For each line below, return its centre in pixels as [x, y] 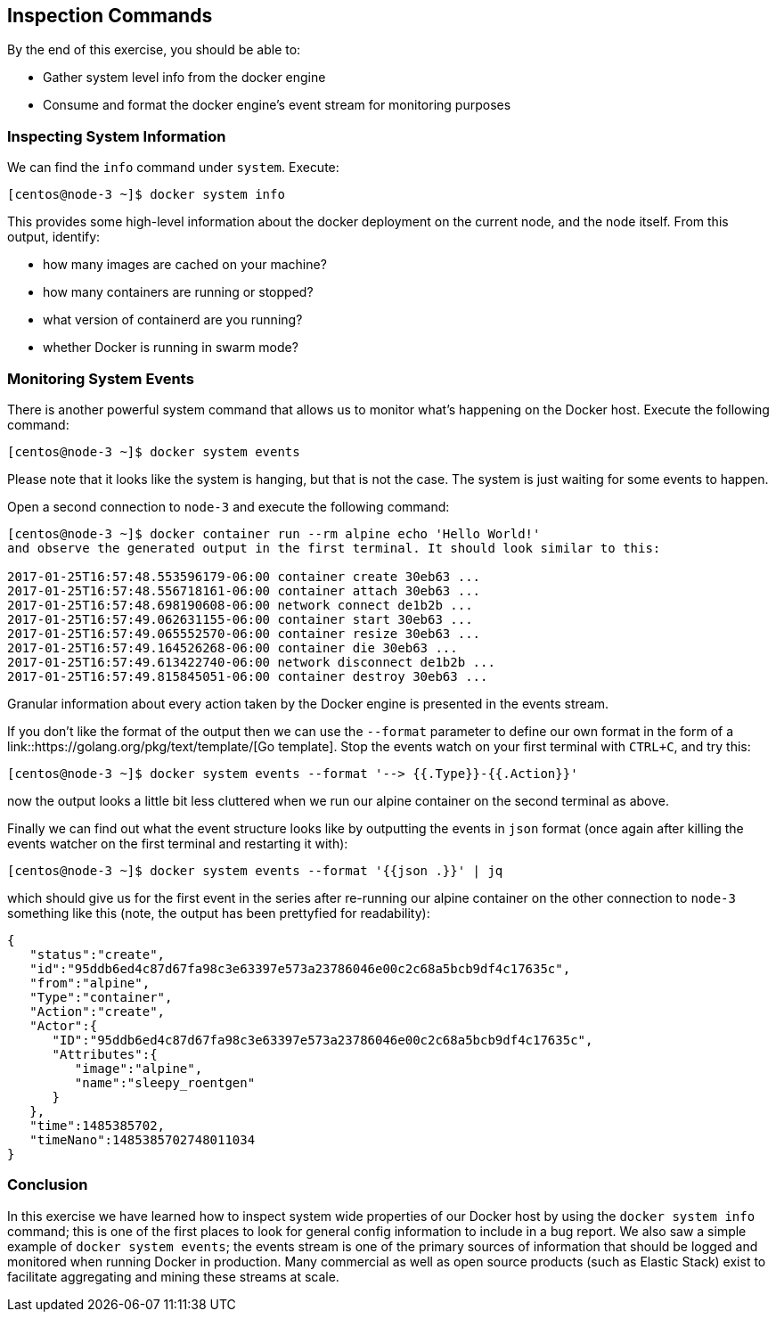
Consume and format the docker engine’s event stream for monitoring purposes [277, 105]
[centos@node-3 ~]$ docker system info [146, 195]
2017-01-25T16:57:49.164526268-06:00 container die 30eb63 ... [233, 647]
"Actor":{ [64, 1025]
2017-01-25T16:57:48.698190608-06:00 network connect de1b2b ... [240, 605]
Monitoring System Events [101, 378]
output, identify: [54, 237]
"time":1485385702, [98, 1125]
